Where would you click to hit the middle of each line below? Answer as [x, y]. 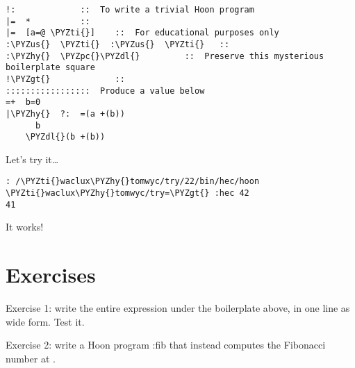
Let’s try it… [32, 159]
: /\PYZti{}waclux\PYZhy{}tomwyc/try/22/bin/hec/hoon [133, 182]
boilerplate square [50, 68]
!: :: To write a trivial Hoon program [130, 10]
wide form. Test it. [45, 321]
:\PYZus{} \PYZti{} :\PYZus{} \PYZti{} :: [118, 44]
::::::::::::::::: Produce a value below [105, 91]
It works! [25, 227]
